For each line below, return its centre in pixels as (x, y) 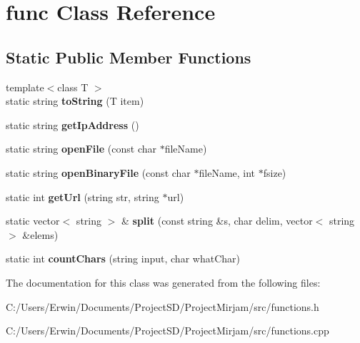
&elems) (40, 234)
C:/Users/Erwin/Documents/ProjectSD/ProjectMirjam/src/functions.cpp (167, 331)
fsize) (275, 172)
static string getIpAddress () (72, 124)
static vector (33, 221)
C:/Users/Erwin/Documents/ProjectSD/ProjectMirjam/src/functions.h (162, 306)
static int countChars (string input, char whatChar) (123, 258)
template (25, 87)
